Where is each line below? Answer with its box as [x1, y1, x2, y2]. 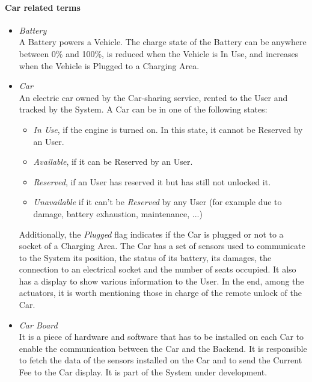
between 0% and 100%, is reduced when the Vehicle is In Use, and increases [19, 47, 299, 60]
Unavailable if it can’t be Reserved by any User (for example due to [33, 196, 282, 208]
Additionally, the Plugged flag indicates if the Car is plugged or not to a [19, 227, 284, 240]
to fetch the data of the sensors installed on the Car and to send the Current [19, 354, 302, 366]
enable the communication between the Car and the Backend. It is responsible [19, 342, 307, 354]
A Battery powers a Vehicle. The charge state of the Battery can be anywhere [19, 35, 307, 48]
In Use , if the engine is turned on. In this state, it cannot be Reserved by [33, 123, 303, 135]
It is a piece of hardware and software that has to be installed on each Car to [19, 330, 304, 343]
